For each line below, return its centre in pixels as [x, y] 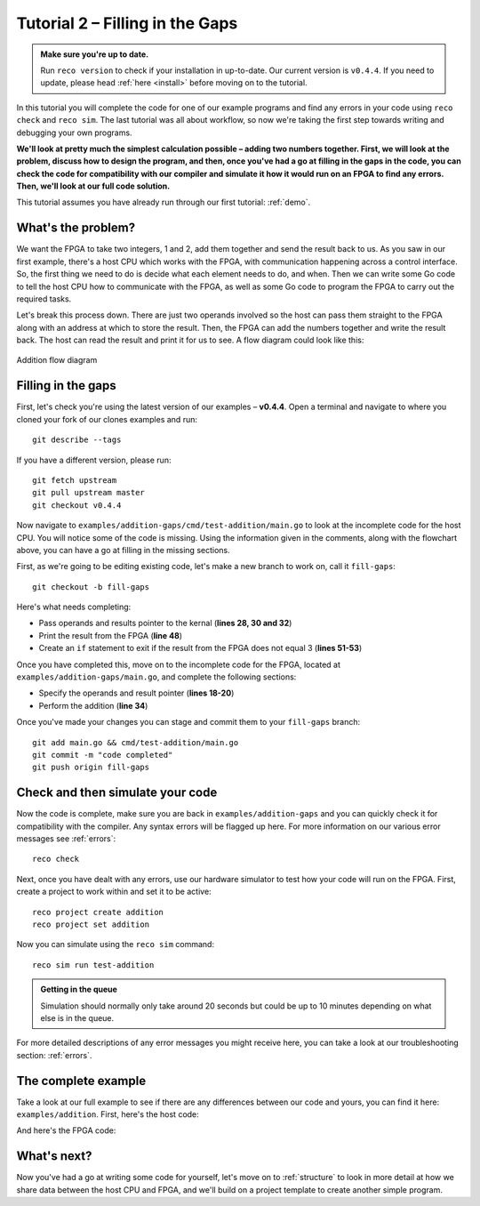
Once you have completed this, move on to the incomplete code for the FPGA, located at [179, 664]
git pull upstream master [89, 493]
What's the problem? [76, 228]
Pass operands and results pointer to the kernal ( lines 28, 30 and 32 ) [165, 623]
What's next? [54, 1156]
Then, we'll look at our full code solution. [93, 186]
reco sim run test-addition [93, 965]
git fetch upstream [75, 480]
